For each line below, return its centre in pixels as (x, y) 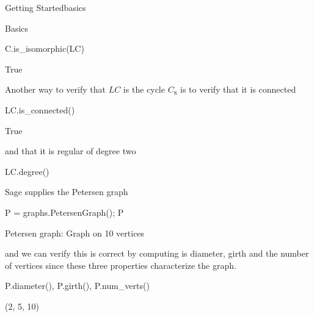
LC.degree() (27, 171)
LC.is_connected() (40, 109)
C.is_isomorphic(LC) (45, 48)
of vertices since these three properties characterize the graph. (121, 265)
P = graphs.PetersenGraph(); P (64, 212)
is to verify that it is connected (238, 89)
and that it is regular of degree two (71, 151)
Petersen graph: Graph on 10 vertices (75, 233)
